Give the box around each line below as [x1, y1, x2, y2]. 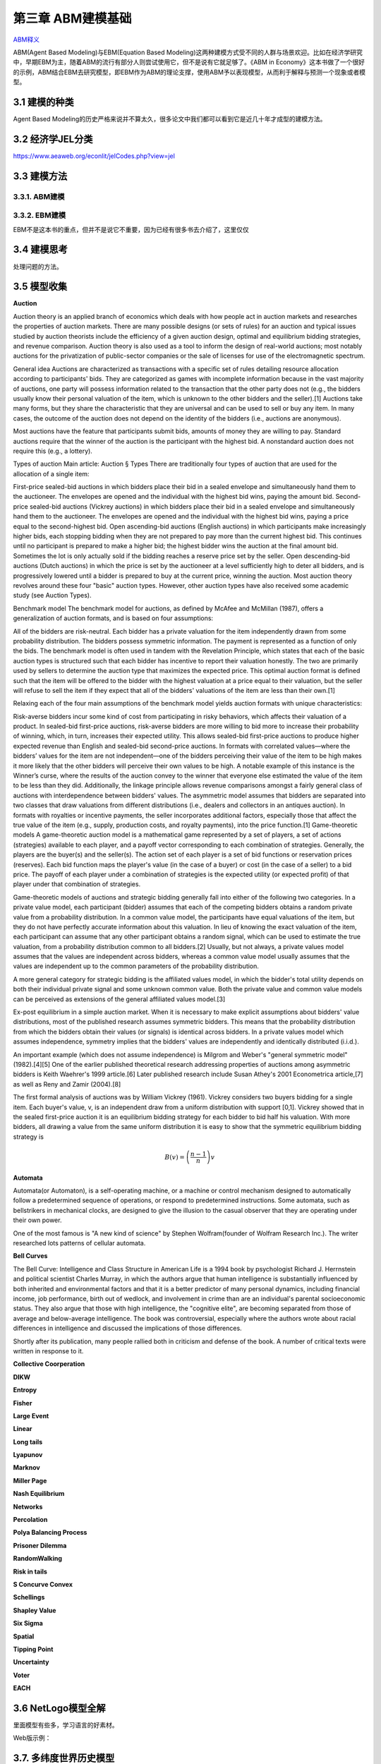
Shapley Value [13, 1606, 56, 1614]
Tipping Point [13, 1645, 54, 1653]
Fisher [13, 1398, 32, 1407]
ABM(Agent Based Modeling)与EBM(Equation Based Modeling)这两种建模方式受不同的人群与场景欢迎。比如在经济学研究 [13, 48, 363, 56]
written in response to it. [13, 1346, 84, 1355]
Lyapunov [13, 1451, 43, 1459]
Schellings [13, 1593, 45, 1602]
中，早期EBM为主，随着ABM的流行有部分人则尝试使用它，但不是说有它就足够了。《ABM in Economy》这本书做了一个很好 [13, 58, 365, 66]
